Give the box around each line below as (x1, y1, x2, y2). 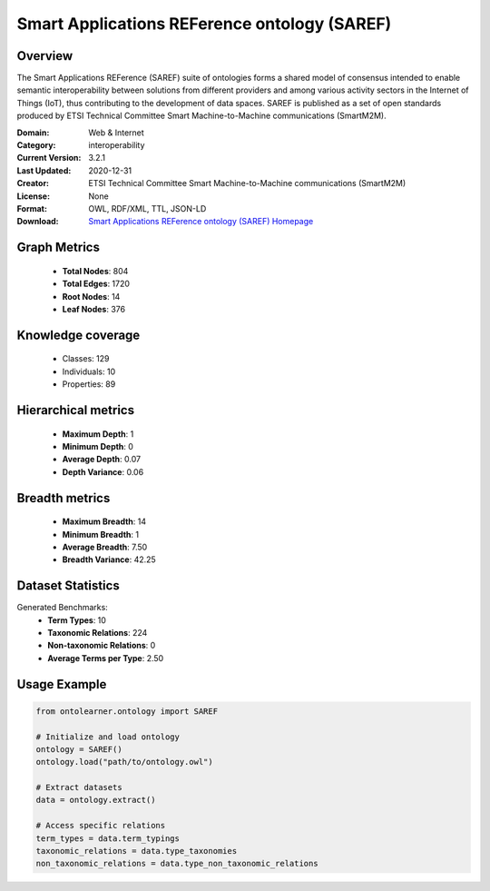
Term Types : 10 (47, 614, 106, 626)
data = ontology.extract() (35, 795, 156, 806)
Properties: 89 (62, 379, 116, 390)
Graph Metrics (16, 240, 100, 255)
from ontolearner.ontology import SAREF (35, 706, 218, 717)
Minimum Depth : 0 (62, 441, 133, 451)
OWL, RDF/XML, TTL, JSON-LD (88, 203, 207, 213)
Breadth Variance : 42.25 (62, 554, 156, 565)
